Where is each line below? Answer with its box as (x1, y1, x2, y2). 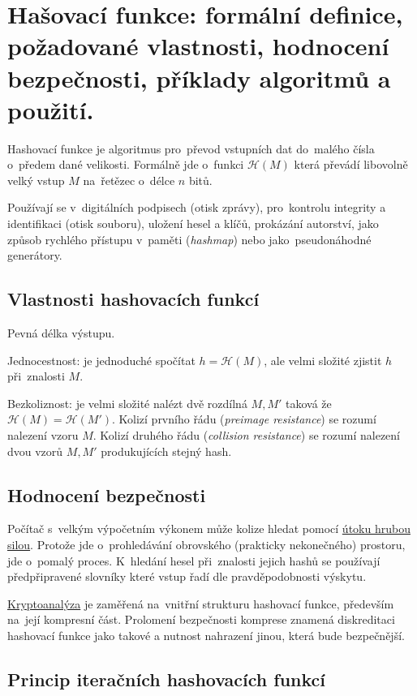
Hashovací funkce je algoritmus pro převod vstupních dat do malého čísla (7, 140, 375, 157)
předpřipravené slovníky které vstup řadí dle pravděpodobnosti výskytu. (7, 568, 367, 585)
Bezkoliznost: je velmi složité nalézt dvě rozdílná (7, 394, 247, 411)
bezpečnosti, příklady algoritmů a (7, 61, 391, 94)
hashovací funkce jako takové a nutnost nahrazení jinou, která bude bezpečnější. (7, 626, 405, 643)
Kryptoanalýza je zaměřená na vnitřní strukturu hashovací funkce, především (7, 595, 394, 612)
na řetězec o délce (83, 171, 175, 188)
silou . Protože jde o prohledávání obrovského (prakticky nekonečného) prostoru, (7, 536, 406, 552)
